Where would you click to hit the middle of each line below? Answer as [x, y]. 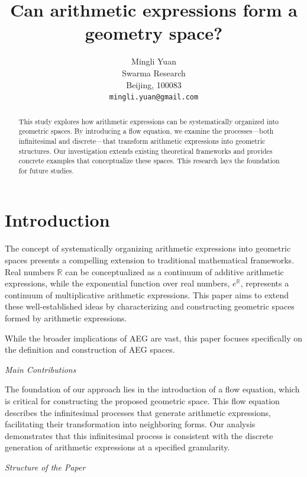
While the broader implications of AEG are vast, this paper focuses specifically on [153, 338]
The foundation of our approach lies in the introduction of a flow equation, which [152, 389]
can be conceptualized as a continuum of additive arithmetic [174, 271]
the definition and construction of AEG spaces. [90, 349]
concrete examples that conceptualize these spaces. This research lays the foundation [149, 161]
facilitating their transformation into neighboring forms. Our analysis [130, 424]
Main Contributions [41, 369]
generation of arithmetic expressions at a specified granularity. [117, 447]
